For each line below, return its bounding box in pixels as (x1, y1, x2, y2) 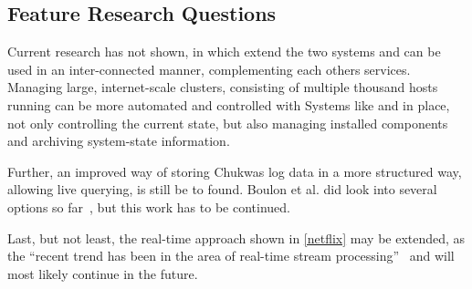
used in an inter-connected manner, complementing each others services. (7, 59, 411, 78)
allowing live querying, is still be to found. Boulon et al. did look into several (7, 180, 437, 199)
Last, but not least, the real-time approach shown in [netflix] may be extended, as (7, 228, 466, 247)
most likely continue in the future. (7, 263, 198, 283)
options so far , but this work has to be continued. (7, 197, 290, 216)
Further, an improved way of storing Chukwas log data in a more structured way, (7, 161, 462, 181)
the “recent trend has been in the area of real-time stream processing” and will (7, 246, 455, 265)
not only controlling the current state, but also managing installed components (7, 113, 448, 132)
